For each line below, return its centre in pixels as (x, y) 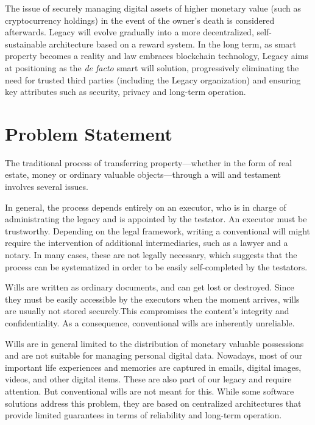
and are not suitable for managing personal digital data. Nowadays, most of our (154, 355)
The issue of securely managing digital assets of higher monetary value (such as (153, 8)
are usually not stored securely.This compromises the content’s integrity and (147, 311)
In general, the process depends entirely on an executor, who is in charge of (146, 207)
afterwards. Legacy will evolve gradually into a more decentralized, (129, 32)
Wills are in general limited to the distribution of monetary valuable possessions (154, 343)
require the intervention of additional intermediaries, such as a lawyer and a (147, 243)
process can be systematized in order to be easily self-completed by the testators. (156, 266)
